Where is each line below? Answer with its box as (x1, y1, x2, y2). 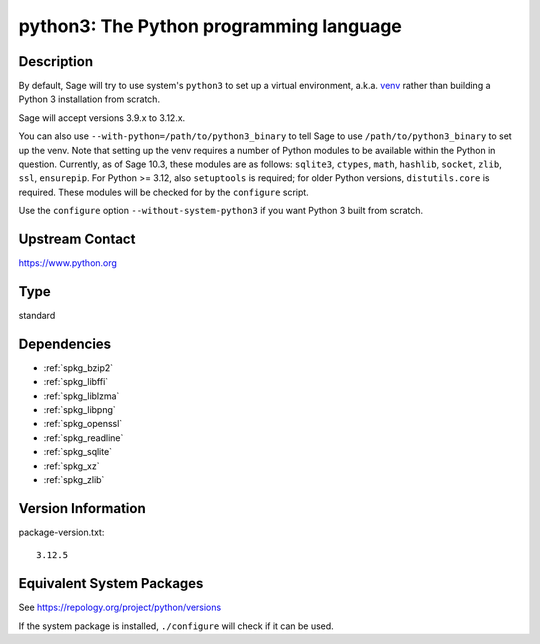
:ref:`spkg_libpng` (43, 404, 117, 416)
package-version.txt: (18, 526, 105, 538)
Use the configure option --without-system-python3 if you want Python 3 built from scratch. (18, 205, 424, 217)
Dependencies (18, 335, 112, 352)
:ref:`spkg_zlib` (43, 474, 105, 486)
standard (18, 310, 56, 321)
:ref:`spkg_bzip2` (43, 361, 114, 374)
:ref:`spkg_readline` (43, 431, 124, 444)
